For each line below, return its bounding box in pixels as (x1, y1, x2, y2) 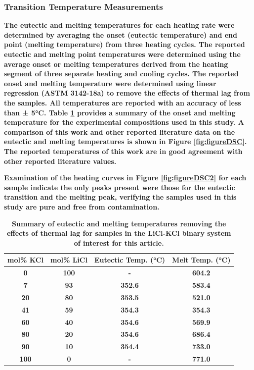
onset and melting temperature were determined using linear (4, 78, 216, 88)
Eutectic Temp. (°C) (94, 255, 166, 265)
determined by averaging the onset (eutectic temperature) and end (4, 29, 237, 40)
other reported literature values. (4, 156, 117, 166)
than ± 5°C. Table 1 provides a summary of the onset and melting (4, 107, 236, 117)
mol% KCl (7, 255, 43, 265)
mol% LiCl (50, 255, 87, 265)
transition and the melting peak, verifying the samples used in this (4, 192, 237, 202)
